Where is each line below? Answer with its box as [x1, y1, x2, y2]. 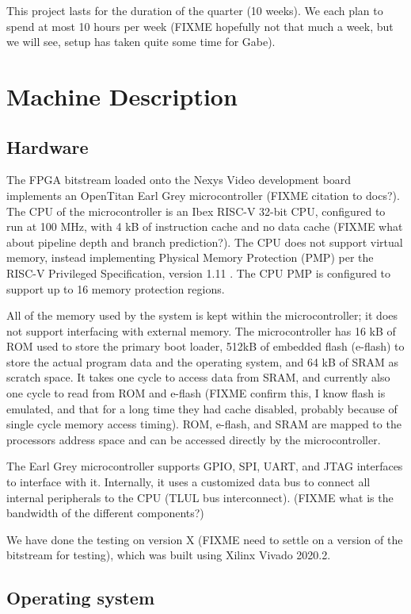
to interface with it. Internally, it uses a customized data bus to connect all [6, 474, 371, 490]
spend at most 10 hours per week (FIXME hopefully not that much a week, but [6, 17, 394, 34]
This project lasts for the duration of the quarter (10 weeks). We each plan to [6, 2, 383, 18]
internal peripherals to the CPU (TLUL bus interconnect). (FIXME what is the [6, 489, 394, 505]
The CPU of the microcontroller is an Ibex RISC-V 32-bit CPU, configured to [6, 202, 386, 219]
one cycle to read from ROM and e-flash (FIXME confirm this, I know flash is [6, 385, 386, 401]
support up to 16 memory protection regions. [6, 280, 225, 297]
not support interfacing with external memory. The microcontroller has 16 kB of [6, 322, 396, 339]
